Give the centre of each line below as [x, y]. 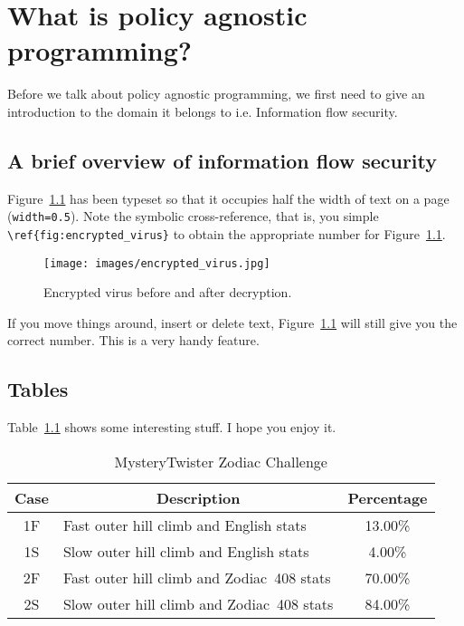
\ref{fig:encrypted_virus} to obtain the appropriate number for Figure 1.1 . [227, 233]
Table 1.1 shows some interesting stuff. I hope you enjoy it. [172, 427]
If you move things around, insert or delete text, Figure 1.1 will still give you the [232, 322]
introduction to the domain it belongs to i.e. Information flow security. [203, 111]
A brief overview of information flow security [223, 160]
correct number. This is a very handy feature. [133, 340]
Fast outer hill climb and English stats [185, 525]
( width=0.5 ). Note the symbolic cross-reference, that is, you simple [193, 216]
